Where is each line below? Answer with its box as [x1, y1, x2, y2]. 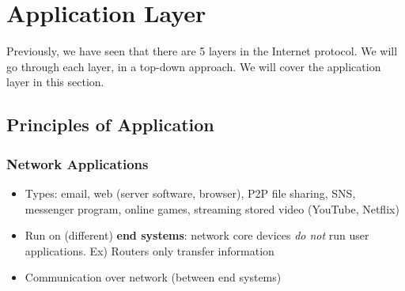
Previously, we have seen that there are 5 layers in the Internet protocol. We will [6, 43, 398, 59]
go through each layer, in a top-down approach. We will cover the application [6, 58, 381, 74]
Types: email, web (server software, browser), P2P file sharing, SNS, [25, 184, 356, 201]
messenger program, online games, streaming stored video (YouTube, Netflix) [25, 200, 399, 217]
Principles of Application [6, 112, 214, 137]
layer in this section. [6, 74, 104, 90]
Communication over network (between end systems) [25, 269, 282, 285]
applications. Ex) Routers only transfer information [25, 242, 274, 259]
